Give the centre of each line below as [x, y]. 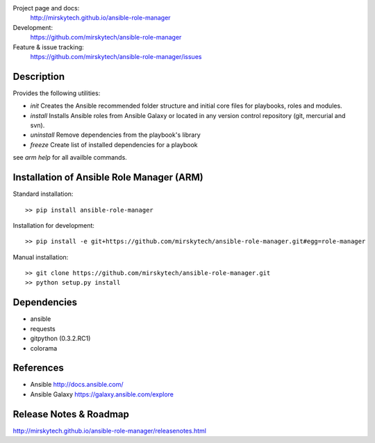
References [38, 368]
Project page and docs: [46, 8]
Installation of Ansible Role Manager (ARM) [108, 177]
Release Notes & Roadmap [71, 414]
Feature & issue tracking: [49, 47]
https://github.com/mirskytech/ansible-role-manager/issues [116, 56]
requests [43, 328]
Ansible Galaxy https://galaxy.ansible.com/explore [102, 394]
